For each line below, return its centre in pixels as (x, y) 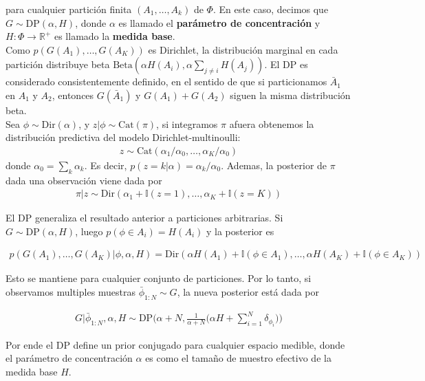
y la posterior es (240, 231)
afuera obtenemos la (272, 123)
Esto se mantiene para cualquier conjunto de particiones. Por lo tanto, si (159, 278)
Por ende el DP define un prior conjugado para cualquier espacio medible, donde (175, 344)
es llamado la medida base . (115, 36)
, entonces (73, 95)
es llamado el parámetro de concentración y (219, 22)
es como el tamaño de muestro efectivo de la (238, 358)
